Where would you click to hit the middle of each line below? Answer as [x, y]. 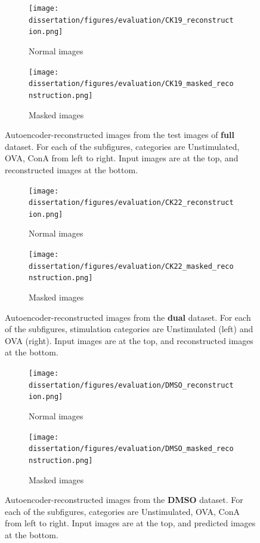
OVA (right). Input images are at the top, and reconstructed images [129, 340]
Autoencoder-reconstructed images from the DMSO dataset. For [124, 500]
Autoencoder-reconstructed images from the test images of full [120, 135]
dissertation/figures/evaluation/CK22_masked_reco [131, 266]
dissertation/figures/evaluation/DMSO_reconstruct [131, 385]
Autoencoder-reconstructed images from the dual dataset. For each [128, 317]
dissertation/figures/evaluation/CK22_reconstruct [131, 203]
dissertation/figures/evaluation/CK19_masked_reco [131, 84]
